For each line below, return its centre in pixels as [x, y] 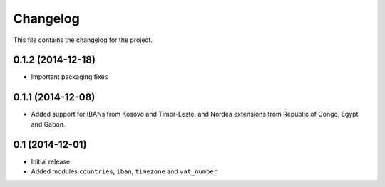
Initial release [51, 161]
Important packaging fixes [70, 77]
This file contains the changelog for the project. [83, 40]
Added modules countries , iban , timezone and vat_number [124, 171]
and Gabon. [48, 124]
